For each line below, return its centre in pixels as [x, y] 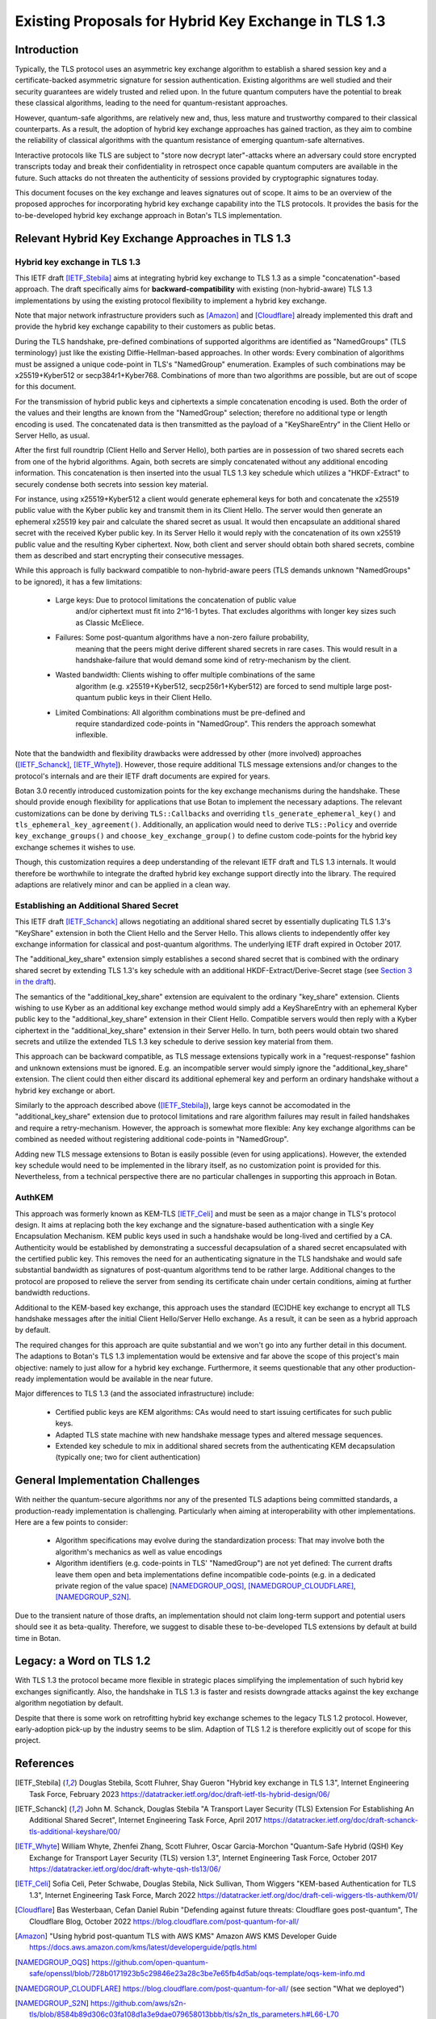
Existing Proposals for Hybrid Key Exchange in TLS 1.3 [200, 21]
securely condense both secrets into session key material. [112, 484]
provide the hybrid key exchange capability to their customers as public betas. [145, 326]
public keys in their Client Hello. [159, 698]
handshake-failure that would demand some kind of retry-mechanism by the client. [213, 660]
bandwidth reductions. [52, 1293]
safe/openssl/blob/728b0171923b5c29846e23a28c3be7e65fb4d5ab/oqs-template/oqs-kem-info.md [197, 1974]
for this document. [46, 387]
